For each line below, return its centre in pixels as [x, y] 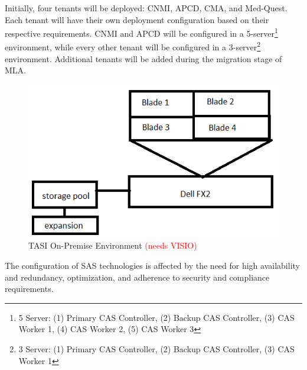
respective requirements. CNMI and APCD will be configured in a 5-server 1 [141, 32]
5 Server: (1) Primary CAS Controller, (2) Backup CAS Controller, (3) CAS [156, 317]
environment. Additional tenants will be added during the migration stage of [143, 58]
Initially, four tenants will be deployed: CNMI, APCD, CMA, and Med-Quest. [146, 8]
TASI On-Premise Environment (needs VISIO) [113, 245]
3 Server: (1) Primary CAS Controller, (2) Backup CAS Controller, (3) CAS [156, 348]
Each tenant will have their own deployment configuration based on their [137, 19]
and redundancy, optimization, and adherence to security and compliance [137, 277]
